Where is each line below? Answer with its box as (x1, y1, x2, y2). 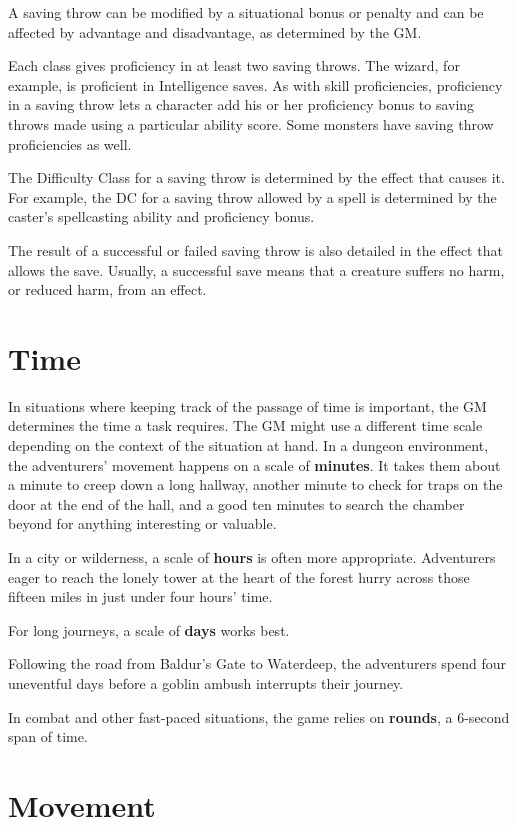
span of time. (8, 726, 88, 747)
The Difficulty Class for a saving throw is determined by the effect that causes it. (8, 167, 505, 188)
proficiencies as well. (8, 133, 132, 154)
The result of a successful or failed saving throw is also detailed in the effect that (8, 239, 503, 260)
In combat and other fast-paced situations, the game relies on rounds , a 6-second (8, 706, 510, 727)
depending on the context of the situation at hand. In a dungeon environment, (8, 435, 489, 456)
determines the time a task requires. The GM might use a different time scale (8, 415, 483, 436)
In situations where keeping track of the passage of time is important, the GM (8, 395, 487, 416)
